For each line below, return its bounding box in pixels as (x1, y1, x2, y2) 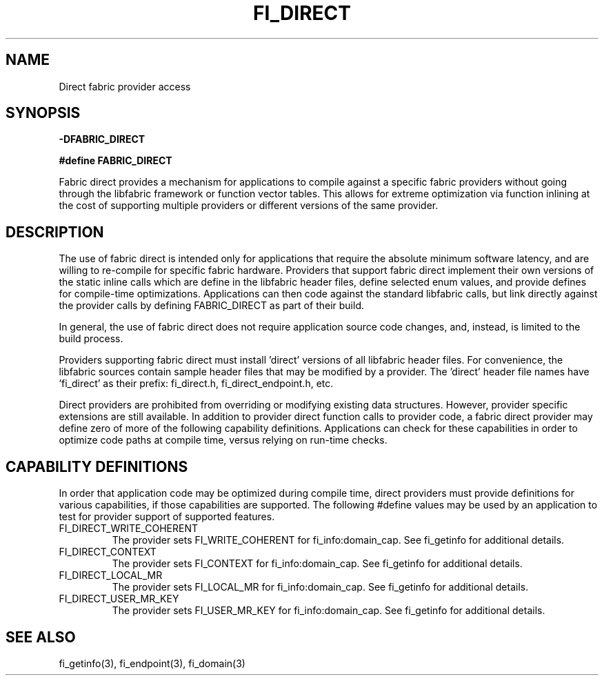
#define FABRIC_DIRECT (59, 155, 172, 167)
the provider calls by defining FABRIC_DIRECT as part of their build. (59, 299, 364, 312)
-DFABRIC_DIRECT (59, 133, 145, 146)
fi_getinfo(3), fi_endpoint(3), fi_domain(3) (59, 657, 245, 669)
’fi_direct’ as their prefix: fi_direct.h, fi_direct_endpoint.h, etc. (59, 377, 334, 390)
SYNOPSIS (6, 104, 81, 122)
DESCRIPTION (6, 223, 104, 241)
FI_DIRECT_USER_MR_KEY (59, 593, 179, 605)
